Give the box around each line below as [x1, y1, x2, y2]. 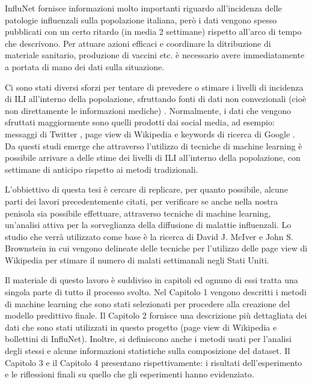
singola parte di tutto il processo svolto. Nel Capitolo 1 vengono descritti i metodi [5, 286, 307, 298]
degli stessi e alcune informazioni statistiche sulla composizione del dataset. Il [5, 344, 290, 357]
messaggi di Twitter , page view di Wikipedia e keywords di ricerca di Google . [5, 127, 295, 140]
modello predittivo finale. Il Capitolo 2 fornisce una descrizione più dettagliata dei [5, 309, 307, 322]
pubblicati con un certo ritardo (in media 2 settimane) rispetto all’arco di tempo [5, 25, 302, 38]
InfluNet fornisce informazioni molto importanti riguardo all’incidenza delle [5, 2, 282, 14]
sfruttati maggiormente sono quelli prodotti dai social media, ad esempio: [5, 116, 275, 128]
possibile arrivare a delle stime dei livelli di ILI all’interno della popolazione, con [5, 151, 301, 164]
